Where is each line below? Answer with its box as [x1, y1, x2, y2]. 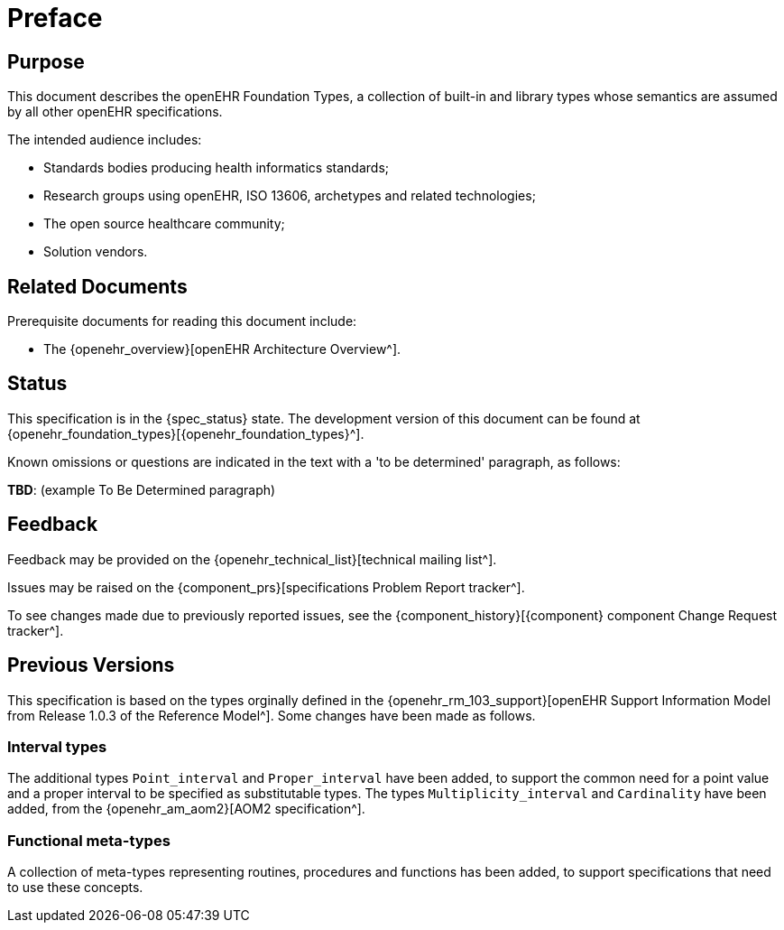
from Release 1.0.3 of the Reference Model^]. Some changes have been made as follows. [7, 707, 536, 723]
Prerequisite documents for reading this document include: [7, 313, 357, 330]
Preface [7, 3, 103, 33]
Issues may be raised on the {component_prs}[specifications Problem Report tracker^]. [7, 579, 525, 595]
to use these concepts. [7, 879, 143, 896]
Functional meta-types [7, 831, 171, 850]
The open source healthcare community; [43, 216, 285, 232]
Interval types [7, 737, 107, 756]
